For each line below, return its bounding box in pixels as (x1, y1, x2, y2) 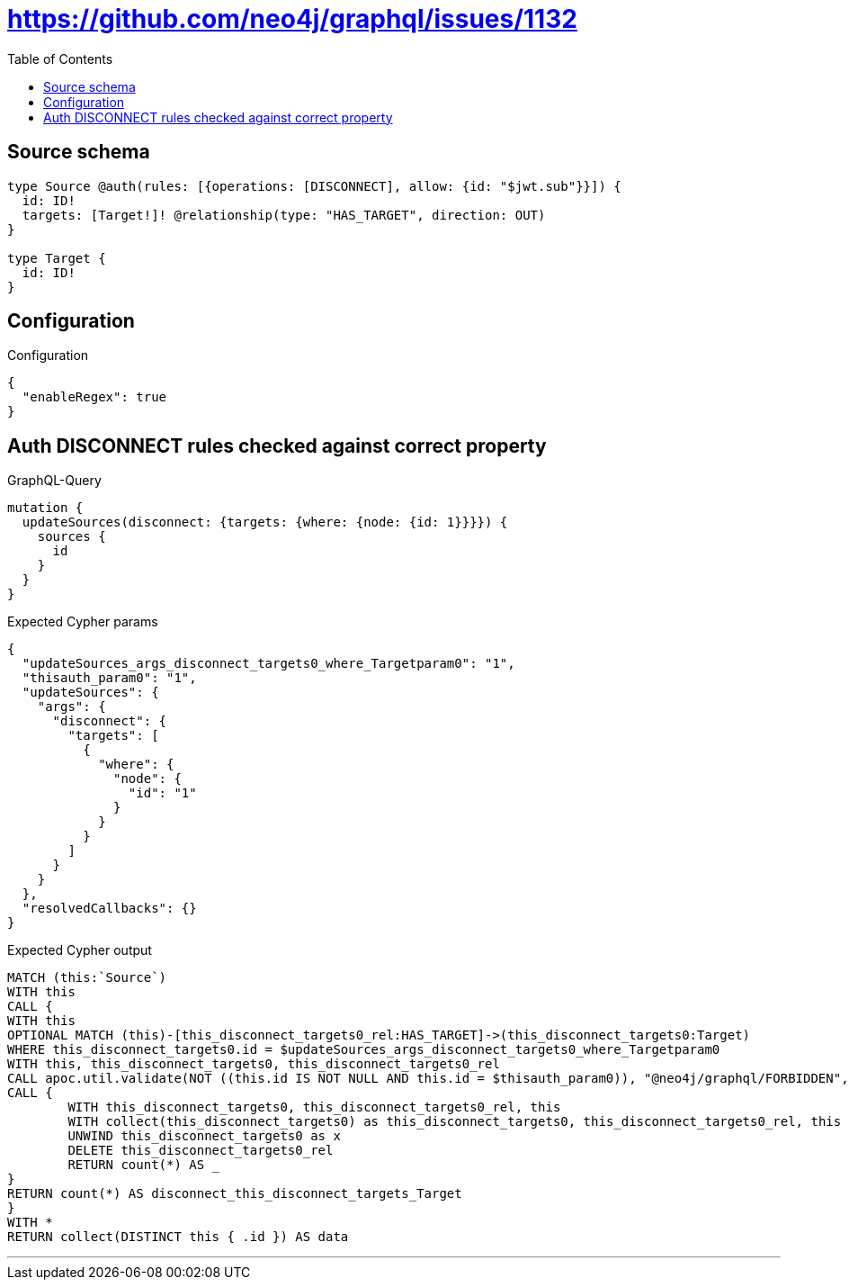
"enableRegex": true (22, 390, 167, 405)
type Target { (7, 250, 106, 265)
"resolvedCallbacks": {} (22, 901, 197, 916)
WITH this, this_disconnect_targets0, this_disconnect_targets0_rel (7, 1057, 500, 1072)
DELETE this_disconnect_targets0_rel (67, 1143, 334, 1158)
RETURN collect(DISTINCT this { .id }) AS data (7, 1229, 349, 1245)
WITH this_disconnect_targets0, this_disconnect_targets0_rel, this (67, 1100, 561, 1115)
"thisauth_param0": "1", (22, 670, 197, 686)
